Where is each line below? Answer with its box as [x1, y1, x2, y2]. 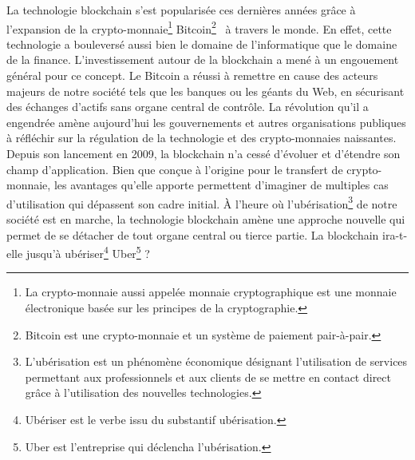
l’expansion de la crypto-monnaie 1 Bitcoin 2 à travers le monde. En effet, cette [6, 18, 392, 37]
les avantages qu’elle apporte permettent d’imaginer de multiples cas [53, 176, 389, 193]
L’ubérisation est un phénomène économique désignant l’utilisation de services [25, 353, 408, 370]
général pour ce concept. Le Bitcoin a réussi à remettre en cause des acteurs [6, 67, 378, 84]
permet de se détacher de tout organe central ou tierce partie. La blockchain [6, 226, 379, 243]
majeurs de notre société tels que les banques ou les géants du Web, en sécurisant [6, 82, 405, 99]
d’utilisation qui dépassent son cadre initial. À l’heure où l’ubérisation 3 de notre [6, 192, 397, 212]
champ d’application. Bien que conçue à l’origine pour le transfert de [6, 161, 343, 177]
